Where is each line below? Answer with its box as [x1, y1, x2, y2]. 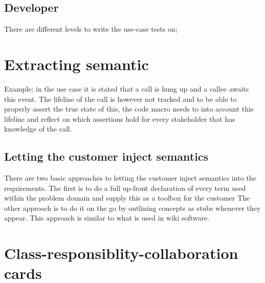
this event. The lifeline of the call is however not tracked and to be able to [4, 93, 237, 104]
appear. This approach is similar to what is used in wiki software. [4, 212, 210, 223]
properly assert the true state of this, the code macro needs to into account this [4, 103, 254, 114]
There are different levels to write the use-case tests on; [4, 24, 178, 34]
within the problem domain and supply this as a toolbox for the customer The [4, 192, 250, 203]
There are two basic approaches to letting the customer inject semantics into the [4, 172, 256, 183]
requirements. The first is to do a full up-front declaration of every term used [4, 182, 246, 193]
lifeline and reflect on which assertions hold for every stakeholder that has [4, 113, 235, 124]
